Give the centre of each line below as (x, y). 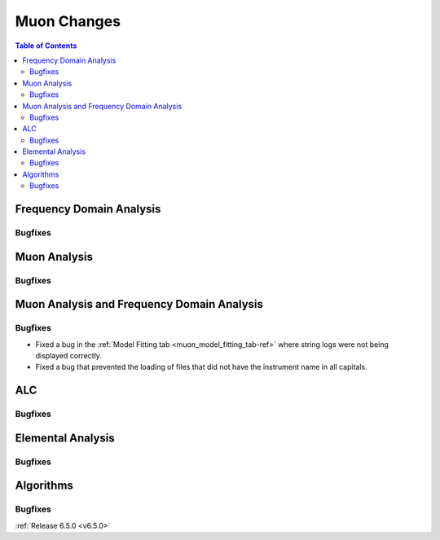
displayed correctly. (68, 355)
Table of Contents (46, 46)
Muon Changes (68, 21)
